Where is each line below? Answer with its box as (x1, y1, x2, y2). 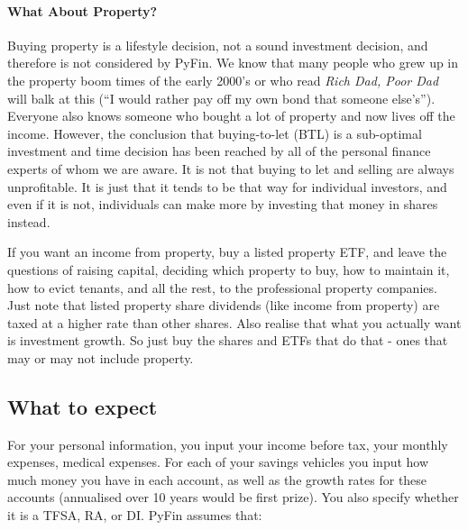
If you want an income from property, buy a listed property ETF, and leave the (7, 242, 447, 261)
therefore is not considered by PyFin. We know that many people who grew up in (7, 53, 459, 72)
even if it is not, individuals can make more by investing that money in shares (7, 195, 438, 214)
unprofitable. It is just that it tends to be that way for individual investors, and (7, 177, 447, 196)
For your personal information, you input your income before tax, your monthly (7, 434, 448, 453)
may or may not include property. (7, 348, 194, 367)
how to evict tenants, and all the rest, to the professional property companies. (7, 278, 437, 297)
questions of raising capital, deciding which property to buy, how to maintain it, (7, 260, 450, 279)
